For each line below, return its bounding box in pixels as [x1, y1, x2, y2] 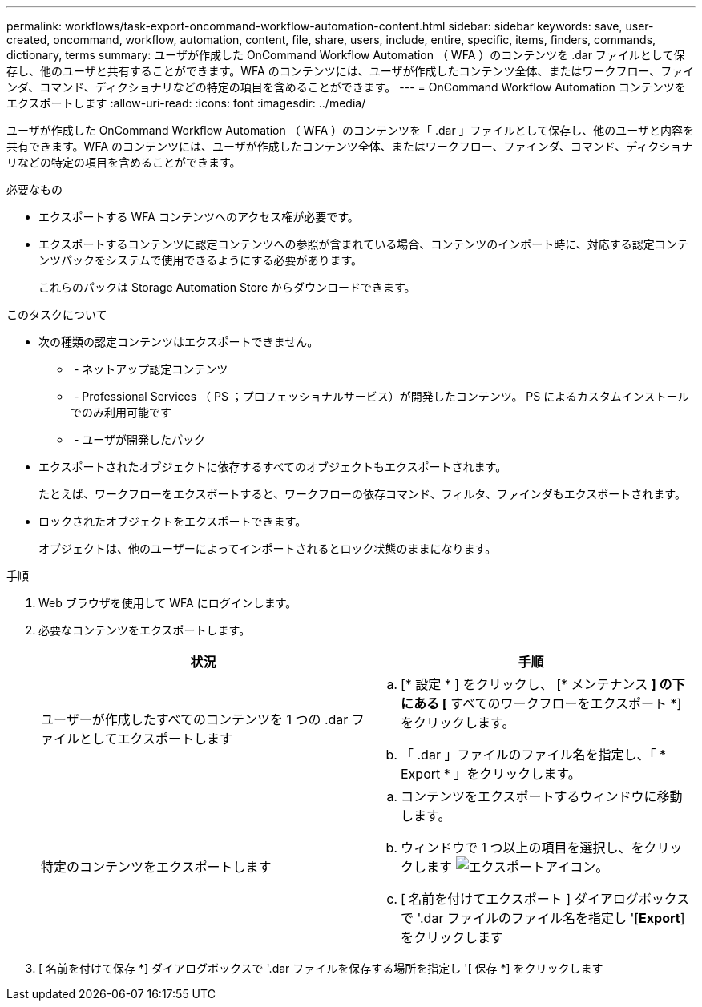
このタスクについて [6, 308, 107, 321]
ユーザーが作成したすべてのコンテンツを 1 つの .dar [41, 711, 349, 727]
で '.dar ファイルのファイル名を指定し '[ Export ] [401, 910, 685, 926]
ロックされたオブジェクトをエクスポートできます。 [38, 514, 307, 528]
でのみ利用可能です [71, 405, 171, 419]
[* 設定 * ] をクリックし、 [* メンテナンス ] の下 [401, 676, 685, 692]
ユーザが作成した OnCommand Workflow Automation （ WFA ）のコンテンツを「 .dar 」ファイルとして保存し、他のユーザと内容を [6, 123, 694, 137]
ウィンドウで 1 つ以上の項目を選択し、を [401, 840, 644, 856]
